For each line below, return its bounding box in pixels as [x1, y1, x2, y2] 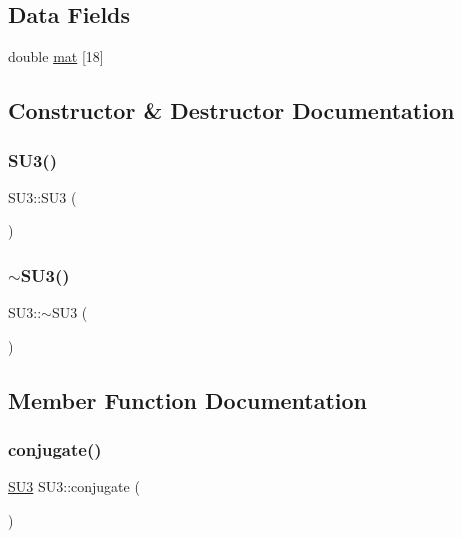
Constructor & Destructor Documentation [8, 95, 455, 126]
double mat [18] [8, 46, 104, 67]
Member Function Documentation [8, 384, 368, 415]
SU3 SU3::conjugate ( [8, 476, 140, 497]
